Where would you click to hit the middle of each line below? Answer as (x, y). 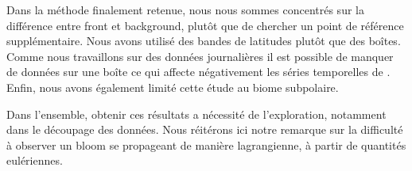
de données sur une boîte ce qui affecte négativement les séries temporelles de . (198, 72)
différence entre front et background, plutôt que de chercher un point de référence (205, 25)
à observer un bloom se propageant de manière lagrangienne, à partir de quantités (206, 144)
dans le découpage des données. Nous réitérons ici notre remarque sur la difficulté (205, 129)
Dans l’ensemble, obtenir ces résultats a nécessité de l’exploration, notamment (196, 114)
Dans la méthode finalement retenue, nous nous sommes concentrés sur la (185, 9)
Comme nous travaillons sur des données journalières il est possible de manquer (200, 56)
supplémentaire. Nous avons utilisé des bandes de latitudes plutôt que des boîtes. (204, 41)
